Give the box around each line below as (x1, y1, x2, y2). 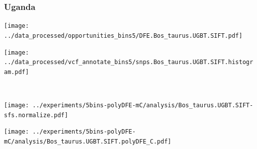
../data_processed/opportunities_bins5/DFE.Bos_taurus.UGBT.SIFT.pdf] (4, 32, 243, 39)
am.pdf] (4, 68, 29, 75)
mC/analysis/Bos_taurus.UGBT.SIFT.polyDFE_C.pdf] (4, 138, 171, 146)
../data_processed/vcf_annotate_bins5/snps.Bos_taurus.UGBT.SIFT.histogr (4, 59, 254, 66)
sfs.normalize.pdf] (4, 111, 68, 119)
